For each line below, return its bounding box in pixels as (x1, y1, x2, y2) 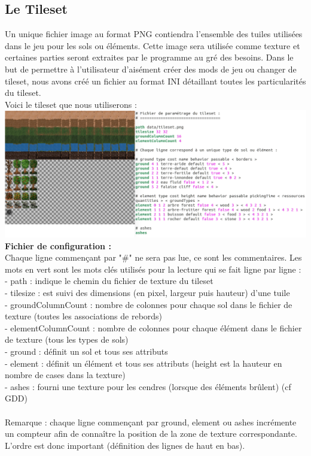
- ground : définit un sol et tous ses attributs (5, 345, 168, 357)
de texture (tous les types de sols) (5, 333, 129, 346)
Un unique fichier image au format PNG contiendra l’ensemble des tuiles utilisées (5, 28, 303, 40)
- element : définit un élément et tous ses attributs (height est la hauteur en (5, 357, 282, 369)
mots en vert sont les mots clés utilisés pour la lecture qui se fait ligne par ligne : (5, 262, 301, 275)
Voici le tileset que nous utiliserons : (5, 98, 137, 110)
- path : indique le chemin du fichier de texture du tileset (5, 274, 214, 287)
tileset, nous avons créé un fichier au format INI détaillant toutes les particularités (5, 74, 306, 87)
